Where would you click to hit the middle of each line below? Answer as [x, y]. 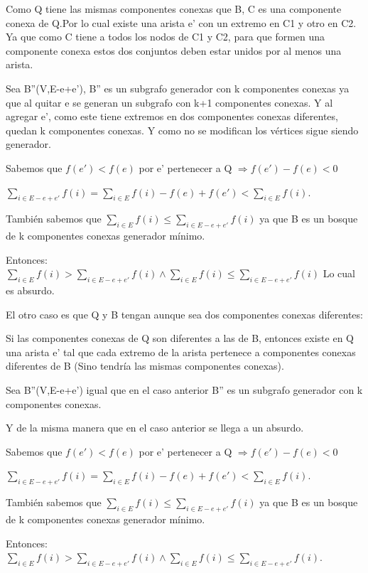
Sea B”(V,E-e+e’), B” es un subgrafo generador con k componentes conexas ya [178, 88]
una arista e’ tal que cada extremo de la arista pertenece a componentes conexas [181, 352]
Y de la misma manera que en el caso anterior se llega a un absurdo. [155, 428]
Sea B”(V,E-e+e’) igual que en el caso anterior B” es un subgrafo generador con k [184, 390]
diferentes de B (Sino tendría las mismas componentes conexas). [145, 366]
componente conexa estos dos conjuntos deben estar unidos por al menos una [174, 50]
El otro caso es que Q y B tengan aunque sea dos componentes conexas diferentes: [184, 314]
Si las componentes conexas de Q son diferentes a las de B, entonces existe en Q [180, 338]
